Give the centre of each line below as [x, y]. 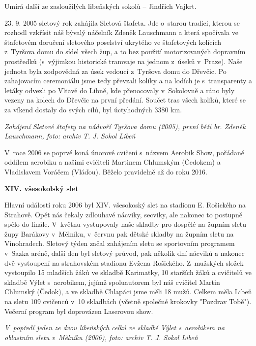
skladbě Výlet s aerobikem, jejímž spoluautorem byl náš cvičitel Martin [112, 282]
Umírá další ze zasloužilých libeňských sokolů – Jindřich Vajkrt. [100, 6]
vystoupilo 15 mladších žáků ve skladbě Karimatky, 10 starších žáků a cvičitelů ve [128, 272]
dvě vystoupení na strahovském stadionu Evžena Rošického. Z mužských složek [124, 262]
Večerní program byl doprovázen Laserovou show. [79, 311]
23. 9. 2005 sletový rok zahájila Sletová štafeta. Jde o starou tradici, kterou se [122, 22]
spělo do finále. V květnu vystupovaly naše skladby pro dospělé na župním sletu [126, 224]
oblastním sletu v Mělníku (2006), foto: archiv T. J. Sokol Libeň [101, 337]
